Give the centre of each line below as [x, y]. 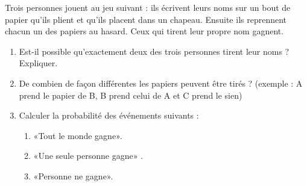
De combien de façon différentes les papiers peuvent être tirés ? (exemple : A [161, 83]
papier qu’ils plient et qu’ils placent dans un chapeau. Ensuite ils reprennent [146, 19]
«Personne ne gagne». [73, 175]
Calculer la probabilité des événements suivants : [109, 115]
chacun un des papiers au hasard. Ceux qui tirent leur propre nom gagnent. [144, 31]
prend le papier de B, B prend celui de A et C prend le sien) [131, 95]
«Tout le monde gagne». [78, 135]
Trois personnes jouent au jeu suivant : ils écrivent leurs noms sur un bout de [148, 7]
